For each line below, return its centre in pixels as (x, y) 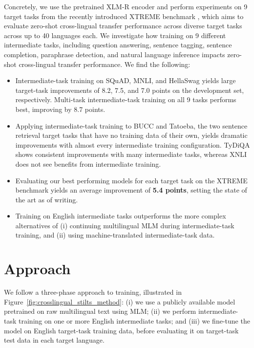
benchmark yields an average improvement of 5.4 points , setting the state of (131, 190)
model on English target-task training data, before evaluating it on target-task (121, 330)
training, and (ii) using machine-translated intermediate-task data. (115, 235)
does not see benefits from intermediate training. (88, 163)
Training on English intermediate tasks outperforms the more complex (121, 216)
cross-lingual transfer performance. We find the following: (105, 64)
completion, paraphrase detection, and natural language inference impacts (115, 54)
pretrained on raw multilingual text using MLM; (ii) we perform (100, 311)
